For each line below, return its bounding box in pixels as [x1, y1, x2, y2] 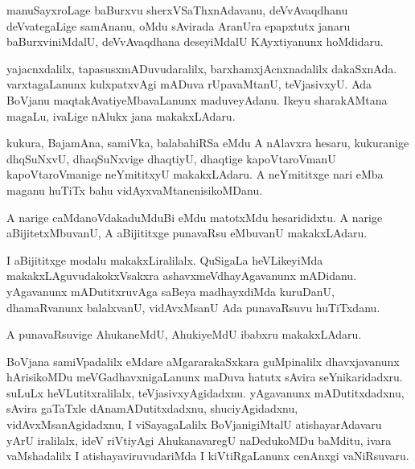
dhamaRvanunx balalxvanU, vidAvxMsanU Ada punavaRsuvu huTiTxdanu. [6, 298, 380, 315]
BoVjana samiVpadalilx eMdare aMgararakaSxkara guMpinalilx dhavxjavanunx [6, 352, 400, 369]
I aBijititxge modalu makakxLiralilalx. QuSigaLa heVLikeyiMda [6, 251, 323, 268]
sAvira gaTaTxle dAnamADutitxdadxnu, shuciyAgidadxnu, [6, 400, 298, 417]
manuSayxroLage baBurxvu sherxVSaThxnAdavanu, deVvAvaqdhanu [6, 2, 348, 18]
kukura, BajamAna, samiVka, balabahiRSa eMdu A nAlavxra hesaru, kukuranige [6, 134, 409, 151]
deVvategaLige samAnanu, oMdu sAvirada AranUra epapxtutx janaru [6, 17, 351, 34]
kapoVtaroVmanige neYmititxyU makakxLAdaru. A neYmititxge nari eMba [6, 166, 384, 183]
